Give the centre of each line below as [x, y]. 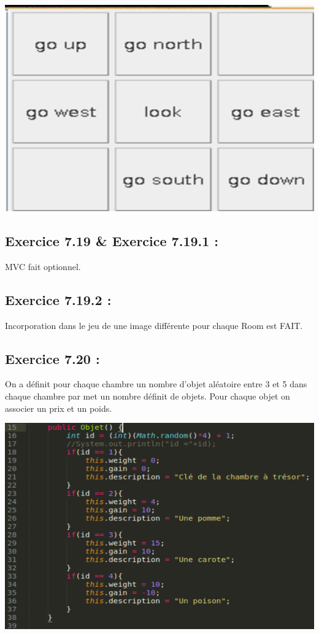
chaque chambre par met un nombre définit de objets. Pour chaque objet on [148, 396]
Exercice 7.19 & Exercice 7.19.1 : [112, 240]
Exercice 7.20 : [52, 358]
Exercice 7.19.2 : [58, 299]
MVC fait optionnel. [43, 266]
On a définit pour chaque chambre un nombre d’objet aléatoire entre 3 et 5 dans [156, 384]
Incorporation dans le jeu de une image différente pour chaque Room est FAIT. [154, 325]
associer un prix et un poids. [59, 408]
